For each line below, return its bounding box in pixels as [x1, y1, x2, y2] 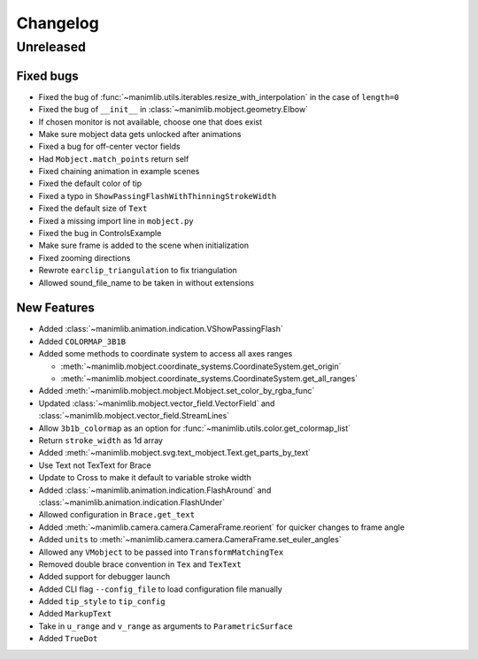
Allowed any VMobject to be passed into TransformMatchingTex [38, 547, 284, 557]
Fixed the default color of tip [38, 178, 143, 189]
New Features [16, 301, 95, 316]
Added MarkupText [38, 609, 112, 619]
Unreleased [16, 39, 86, 55]
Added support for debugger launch [38, 571, 171, 582]
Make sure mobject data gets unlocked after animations [38, 128, 242, 139]
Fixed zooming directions [38, 252, 131, 263]
